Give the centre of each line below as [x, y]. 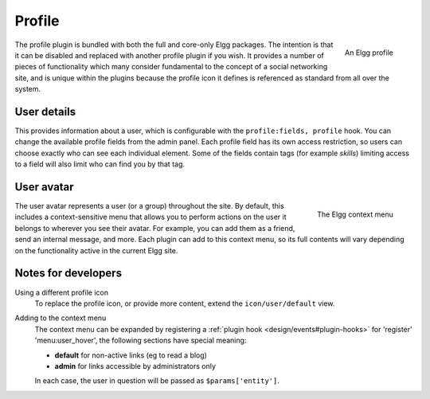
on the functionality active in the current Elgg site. [96, 250]
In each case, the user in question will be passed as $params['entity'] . [157, 381]
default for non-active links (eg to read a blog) [131, 355]
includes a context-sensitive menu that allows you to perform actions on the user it [150, 217]
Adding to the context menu [61, 318]
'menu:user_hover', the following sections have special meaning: [141, 340]
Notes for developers [68, 274]
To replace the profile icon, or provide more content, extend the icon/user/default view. [185, 303]
